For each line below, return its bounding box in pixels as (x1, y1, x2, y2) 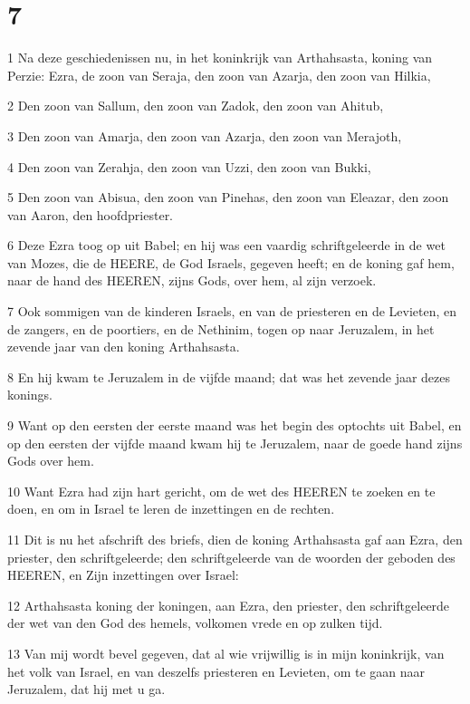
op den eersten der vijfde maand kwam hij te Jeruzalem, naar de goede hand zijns (7, 433, 463, 452)
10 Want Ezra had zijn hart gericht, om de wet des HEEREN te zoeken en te (7, 481, 436, 500)
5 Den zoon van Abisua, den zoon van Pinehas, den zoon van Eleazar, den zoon (7, 188, 449, 207)
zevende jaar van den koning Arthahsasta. (7, 337, 240, 356)
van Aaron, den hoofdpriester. (7, 205, 174, 224)
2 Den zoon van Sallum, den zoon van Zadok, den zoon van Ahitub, (7, 96, 384, 115)
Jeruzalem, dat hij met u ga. (7, 680, 166, 699)
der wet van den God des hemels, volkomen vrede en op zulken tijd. (7, 613, 383, 632)
